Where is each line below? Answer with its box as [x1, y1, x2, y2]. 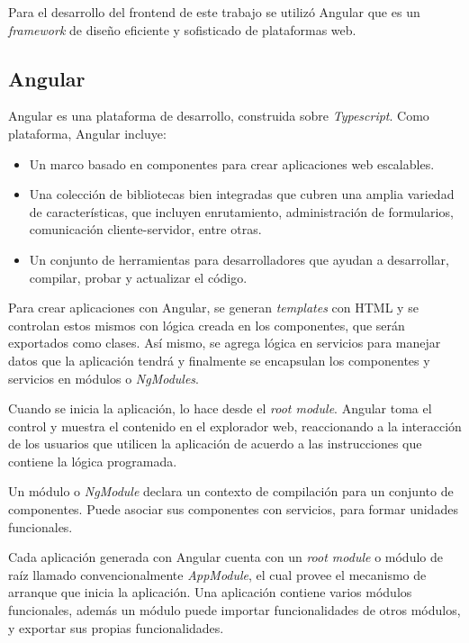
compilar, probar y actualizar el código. [29, 267, 248, 286]
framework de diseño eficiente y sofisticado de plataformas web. [8, 20, 356, 39]
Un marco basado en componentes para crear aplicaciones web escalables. [29, 154, 435, 173]
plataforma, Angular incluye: [8, 123, 167, 142]
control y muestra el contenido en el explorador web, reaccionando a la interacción [8, 416, 462, 435]
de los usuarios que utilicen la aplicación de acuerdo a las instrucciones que [8, 434, 422, 453]
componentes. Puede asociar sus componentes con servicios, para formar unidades [8, 500, 458, 519]
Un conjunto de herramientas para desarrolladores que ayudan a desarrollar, [29, 249, 449, 268]
